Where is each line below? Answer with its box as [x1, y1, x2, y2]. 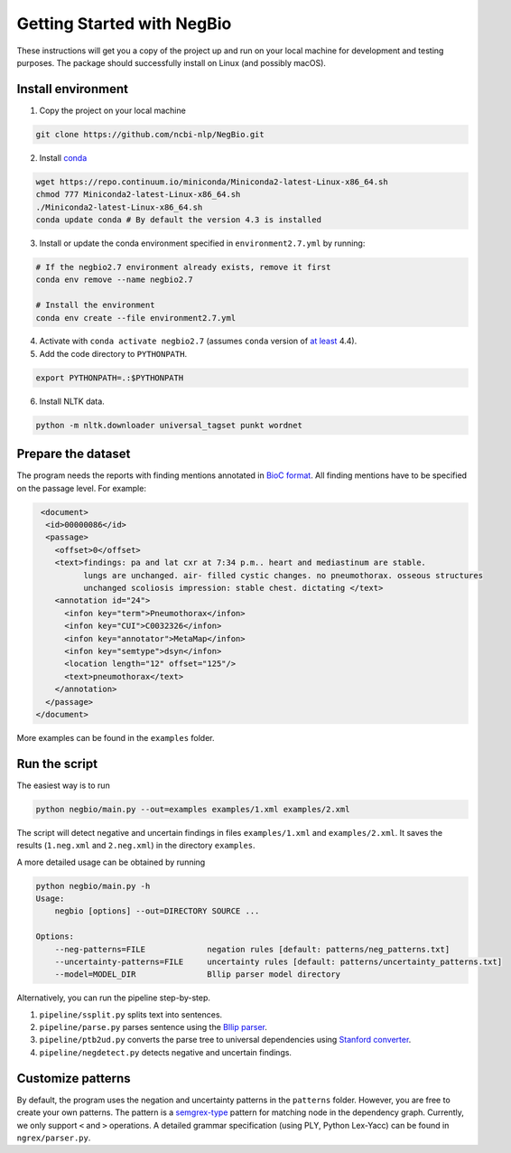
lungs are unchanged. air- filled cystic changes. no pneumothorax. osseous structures [82, 570, 483, 580]
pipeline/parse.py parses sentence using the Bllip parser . [39, 1022, 268, 1033]
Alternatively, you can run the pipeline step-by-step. [16, 992, 211, 1003]
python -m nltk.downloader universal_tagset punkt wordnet [35, 420, 302, 430]
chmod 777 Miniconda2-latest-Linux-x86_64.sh [35, 190, 241, 200]
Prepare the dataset [16, 446, 131, 462]
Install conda [39, 152, 88, 163]
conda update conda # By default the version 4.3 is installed [35, 214, 322, 225]
